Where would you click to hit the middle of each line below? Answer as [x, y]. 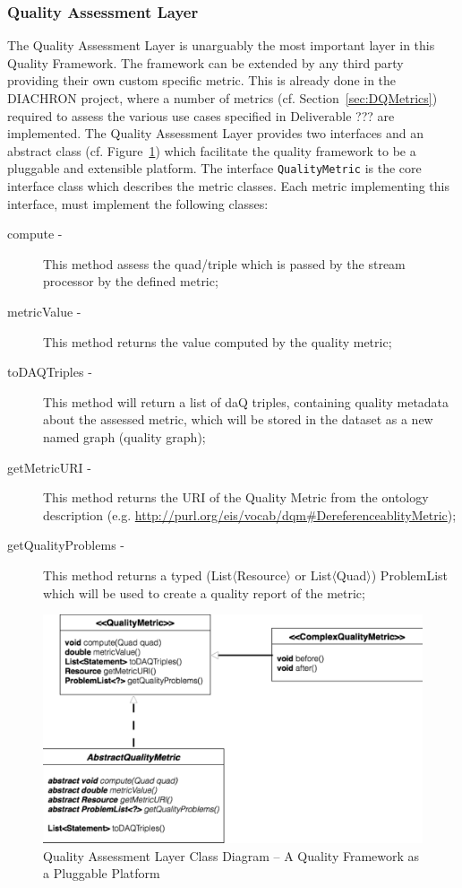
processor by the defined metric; [131, 281]
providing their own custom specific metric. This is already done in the [202, 80]
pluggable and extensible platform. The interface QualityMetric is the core [214, 168]
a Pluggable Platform [102, 873]
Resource [261, 575]
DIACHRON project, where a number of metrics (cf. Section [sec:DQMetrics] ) [222, 98]
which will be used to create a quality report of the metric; [204, 592]
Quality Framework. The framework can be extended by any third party [205, 62]
